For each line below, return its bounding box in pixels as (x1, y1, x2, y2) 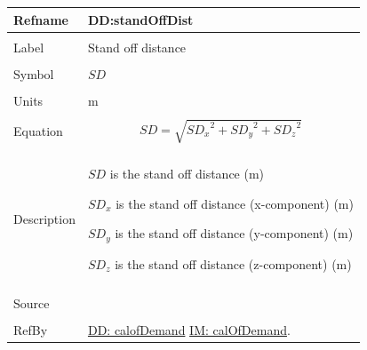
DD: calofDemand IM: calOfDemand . (87, 320, 291, 338)
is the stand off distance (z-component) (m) (115, 254, 352, 273)
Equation (13, 121, 63, 139)
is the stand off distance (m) (109, 163, 265, 182)
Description (13, 209, 76, 227)
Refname (13, 10, 68, 28)
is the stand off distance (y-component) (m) (115, 224, 354, 243)
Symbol (13, 64, 54, 83)
